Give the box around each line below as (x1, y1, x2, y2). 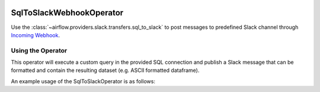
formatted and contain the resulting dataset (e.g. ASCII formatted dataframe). (11, 67, 200, 74)
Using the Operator (11, 46, 68, 54)
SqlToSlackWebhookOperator (11, 8, 124, 18)
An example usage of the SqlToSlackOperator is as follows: (11, 77, 155, 85)
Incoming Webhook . (11, 31, 60, 38)
